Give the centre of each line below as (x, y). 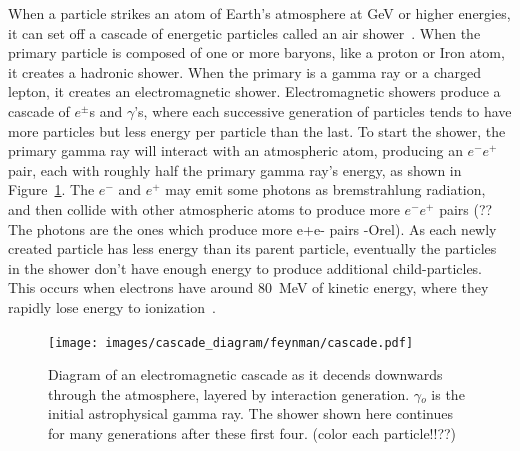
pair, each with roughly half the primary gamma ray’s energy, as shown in (235, 169)
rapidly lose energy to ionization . (112, 306)
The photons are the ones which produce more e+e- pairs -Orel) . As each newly (252, 228)
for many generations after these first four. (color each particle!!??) (252, 432)
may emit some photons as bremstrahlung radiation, (325, 189)
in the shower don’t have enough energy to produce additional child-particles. (245, 267)
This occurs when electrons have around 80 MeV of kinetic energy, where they (248, 287)
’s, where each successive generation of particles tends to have (323, 110)
